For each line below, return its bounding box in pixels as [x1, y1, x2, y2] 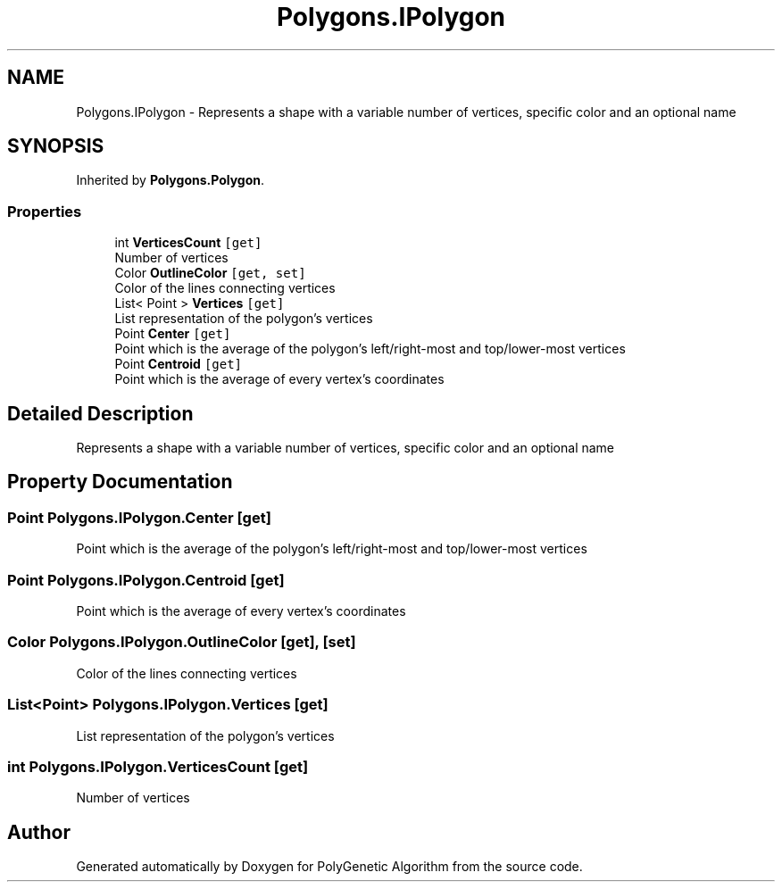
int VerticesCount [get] [114, 235, 262, 251]
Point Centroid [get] [114, 356, 243, 372]
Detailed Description [7, 402, 194, 425]
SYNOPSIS [7, 135, 104, 158]
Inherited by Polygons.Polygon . [76, 172, 265, 188]
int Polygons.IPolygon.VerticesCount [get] [7, 757, 309, 776]
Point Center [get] [114, 326, 231, 342]
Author [7, 820, 71, 843]
